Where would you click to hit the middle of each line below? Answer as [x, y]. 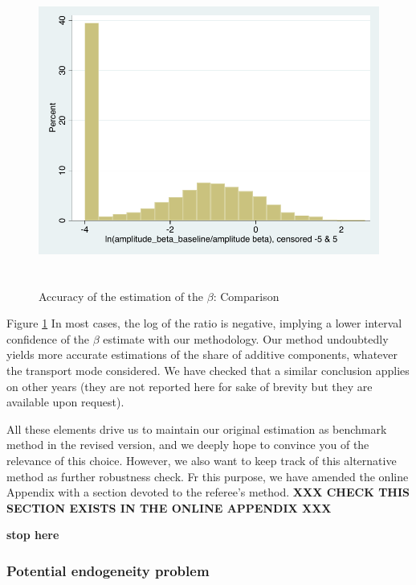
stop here [33, 535]
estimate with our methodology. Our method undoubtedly [246, 338]
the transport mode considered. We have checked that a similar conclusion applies [208, 370]
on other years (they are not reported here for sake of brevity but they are [190, 386]
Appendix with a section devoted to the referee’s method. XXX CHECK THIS [208, 492]
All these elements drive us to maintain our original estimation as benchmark [197, 428]
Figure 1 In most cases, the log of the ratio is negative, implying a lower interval [204, 323]
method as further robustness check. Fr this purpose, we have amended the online [208, 476]
